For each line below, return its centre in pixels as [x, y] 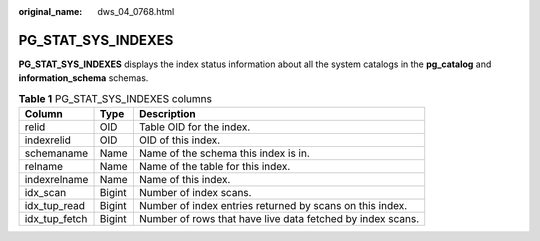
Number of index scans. [195, 193]
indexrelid [48, 140]
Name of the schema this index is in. [224, 153]
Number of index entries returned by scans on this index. [273, 206]
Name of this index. [184, 180]
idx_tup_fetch [56, 219]
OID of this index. [179, 140]
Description [167, 114]
